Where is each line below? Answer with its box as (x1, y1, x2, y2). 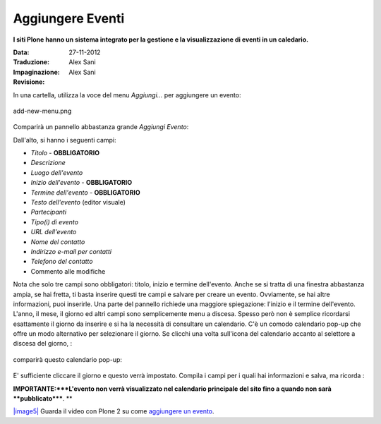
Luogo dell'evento (30, 168, 83, 176)
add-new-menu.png (13, 107, 72, 115)
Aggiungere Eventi (13, 11, 125, 26)
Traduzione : (13, 58, 49, 66)
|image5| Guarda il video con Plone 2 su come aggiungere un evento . (13, 407, 214, 416)
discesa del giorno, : (13, 339, 73, 348)
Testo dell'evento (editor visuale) (30, 198, 126, 207)
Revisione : (13, 78, 45, 86)
